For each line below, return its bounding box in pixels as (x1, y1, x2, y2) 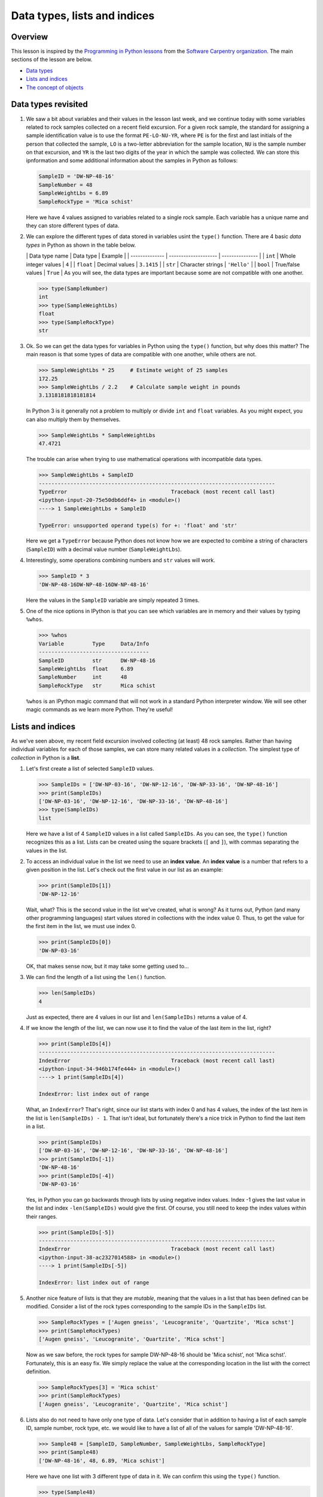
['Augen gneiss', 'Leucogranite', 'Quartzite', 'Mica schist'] (38, 1401, 228, 1407)
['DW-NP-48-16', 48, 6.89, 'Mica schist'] (38, 1457, 165, 1464)
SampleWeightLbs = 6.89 (38, 190, 109, 197)
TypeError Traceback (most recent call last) (38, 488, 275, 495)
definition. (26, 1368, 51, 1375)
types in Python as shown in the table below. (26, 241, 136, 249)
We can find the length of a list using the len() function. (26, 974, 167, 981)
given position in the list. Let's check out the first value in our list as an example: (26, 866, 224, 874)
